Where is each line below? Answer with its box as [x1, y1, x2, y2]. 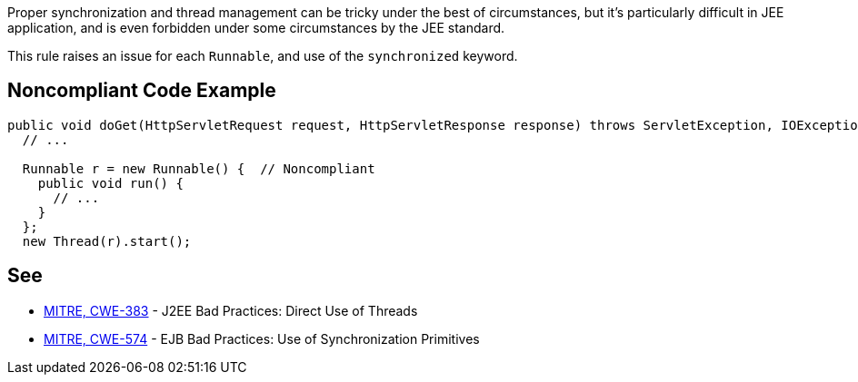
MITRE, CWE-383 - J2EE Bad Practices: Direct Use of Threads [44, 302, 418, 318]
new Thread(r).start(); [22, 233, 192, 249]
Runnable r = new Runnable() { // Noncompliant [22, 161, 375, 176]
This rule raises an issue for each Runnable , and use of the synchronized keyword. [7, 48, 518, 64]
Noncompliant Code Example [7, 79, 276, 103]
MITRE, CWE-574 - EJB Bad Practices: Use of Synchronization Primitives [44, 330, 480, 347]
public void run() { [37, 175, 184, 191]
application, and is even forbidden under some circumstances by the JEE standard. [7, 20, 505, 35]
